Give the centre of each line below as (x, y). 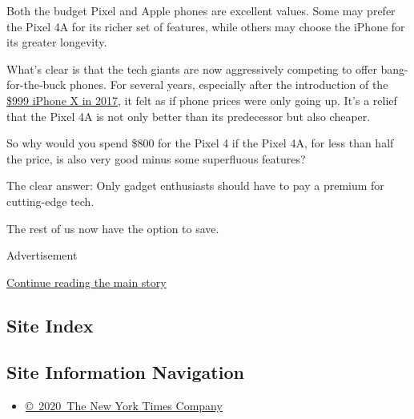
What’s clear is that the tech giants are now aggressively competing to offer (192, 68)
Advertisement (42, 255)
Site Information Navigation (125, 372)
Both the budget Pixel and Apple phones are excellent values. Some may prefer (201, 10)
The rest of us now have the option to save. (113, 228)
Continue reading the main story (86, 282)
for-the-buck (36, 85)
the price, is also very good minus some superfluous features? (156, 158)
